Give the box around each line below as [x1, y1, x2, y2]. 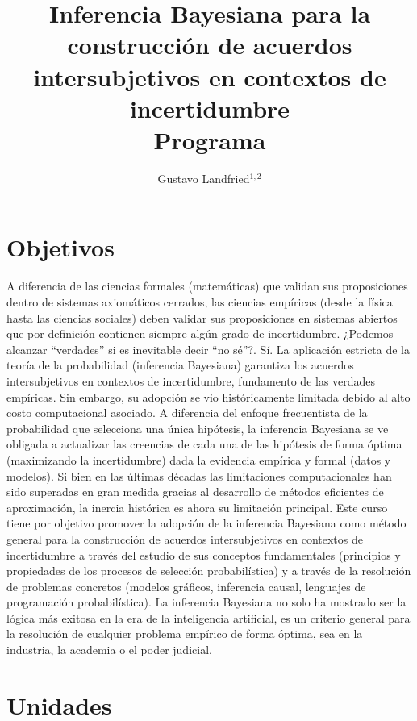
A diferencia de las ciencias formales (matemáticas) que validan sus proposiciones [6, 277, 408, 294]
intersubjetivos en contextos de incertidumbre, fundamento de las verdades [6, 372, 376, 389]
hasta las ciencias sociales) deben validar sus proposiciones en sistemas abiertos [6, 309, 398, 326]
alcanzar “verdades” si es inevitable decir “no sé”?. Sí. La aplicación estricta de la [6, 340, 411, 357]
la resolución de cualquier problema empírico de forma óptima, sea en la [6, 625, 363, 642]
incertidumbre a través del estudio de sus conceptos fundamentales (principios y [6, 546, 401, 563]
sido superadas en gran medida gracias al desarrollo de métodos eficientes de [6, 483, 384, 500]
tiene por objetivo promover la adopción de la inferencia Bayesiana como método [6, 515, 407, 531]
